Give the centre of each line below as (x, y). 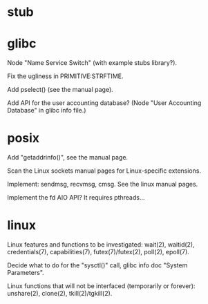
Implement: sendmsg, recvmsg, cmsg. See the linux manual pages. (103, 184)
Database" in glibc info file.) (47, 111)
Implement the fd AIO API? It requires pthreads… (76, 198)
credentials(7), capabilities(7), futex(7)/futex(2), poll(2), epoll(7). (98, 252)
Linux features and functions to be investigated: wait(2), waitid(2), (101, 245)
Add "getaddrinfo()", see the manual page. (68, 158)
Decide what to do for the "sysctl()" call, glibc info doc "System (97, 265)
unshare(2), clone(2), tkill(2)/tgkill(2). (60, 293)
